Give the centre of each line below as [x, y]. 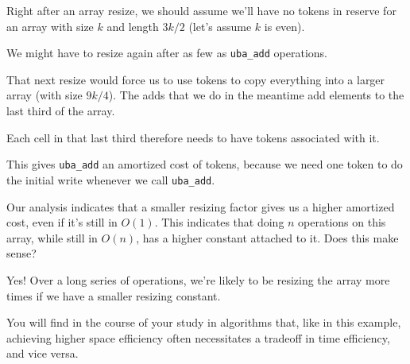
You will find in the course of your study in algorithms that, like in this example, [204, 322]
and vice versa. [43, 353]
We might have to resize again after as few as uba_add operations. [167, 53]
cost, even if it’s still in [62, 222]
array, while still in [52, 237]
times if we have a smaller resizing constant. [114, 295]
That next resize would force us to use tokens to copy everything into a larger [196, 79]
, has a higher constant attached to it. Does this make [267, 237]
